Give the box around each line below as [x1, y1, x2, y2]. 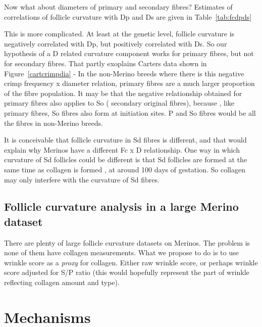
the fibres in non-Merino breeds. [4, 117, 103, 128]
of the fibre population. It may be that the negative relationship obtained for [4, 87, 242, 98]
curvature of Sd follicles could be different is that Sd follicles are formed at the [4, 154, 247, 165]
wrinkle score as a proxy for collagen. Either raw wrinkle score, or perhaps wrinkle [4, 257, 258, 267]
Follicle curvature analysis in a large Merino [4, 199, 239, 214]
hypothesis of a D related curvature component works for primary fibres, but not [4, 48, 254, 59]
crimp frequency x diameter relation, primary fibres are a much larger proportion [4, 78, 255, 88]
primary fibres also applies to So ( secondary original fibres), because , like [4, 98, 235, 108]
